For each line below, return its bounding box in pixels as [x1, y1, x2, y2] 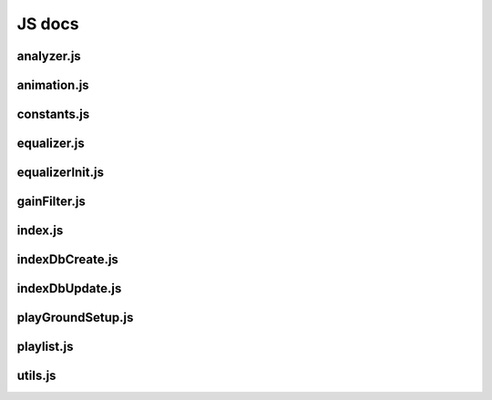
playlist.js [16, 339, 74, 354]
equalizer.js [16, 136, 86, 151]
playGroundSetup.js [16, 310, 134, 325]
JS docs [16, 14, 79, 34]
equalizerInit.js [16, 165, 105, 180]
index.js [16, 223, 64, 239]
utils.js [16, 368, 56, 384]
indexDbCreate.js [16, 251, 118, 268]
